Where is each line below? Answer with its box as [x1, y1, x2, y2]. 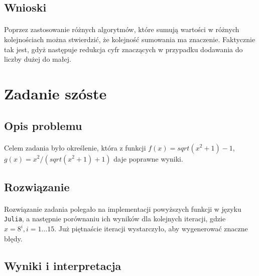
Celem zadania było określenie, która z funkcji [4, 142, 146, 153]
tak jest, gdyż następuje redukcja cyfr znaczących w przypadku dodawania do [4, 44, 243, 54]
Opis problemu [4, 117, 82, 133]
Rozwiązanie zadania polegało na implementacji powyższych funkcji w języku [4, 203, 241, 214]
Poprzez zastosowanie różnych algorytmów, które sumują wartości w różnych [4, 24, 239, 35]
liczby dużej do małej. [4, 54, 71, 64]
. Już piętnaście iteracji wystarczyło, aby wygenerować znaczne [54, 223, 248, 234]
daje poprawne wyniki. [113, 153, 183, 164]
